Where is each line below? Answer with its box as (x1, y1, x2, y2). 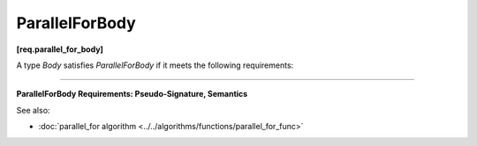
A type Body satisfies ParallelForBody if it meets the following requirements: (16, 60, 294, 70)
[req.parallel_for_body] (16, 44, 103, 55)
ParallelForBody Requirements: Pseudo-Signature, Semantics (16, 89, 248, 99)
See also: (16, 105, 50, 115)
